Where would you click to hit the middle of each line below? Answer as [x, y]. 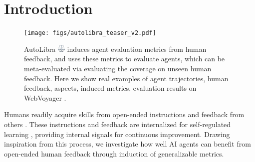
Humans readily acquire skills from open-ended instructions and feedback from [124, 114]
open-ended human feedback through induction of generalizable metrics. [114, 153]
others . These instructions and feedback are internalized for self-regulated [118, 124]
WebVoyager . [45, 97]
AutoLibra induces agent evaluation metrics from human [115, 49]
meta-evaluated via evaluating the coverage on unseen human [118, 68]
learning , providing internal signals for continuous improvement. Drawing [117, 134]
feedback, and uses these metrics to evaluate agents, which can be [125, 59]
